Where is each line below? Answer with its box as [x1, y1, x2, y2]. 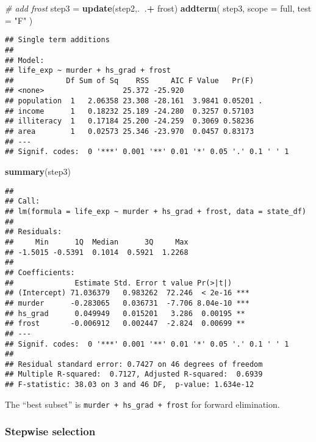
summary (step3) [5, 165, 71, 178]
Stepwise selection [5, 424, 96, 439]
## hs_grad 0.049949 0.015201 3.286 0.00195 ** [5, 309, 245, 318]
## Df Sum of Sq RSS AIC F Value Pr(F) [5, 76, 254, 85]
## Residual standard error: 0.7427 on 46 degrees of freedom [5, 359, 263, 369]
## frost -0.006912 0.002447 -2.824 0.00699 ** [5, 319, 245, 328]
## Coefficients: [5, 268, 75, 277]
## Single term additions [5, 35, 110, 45]
